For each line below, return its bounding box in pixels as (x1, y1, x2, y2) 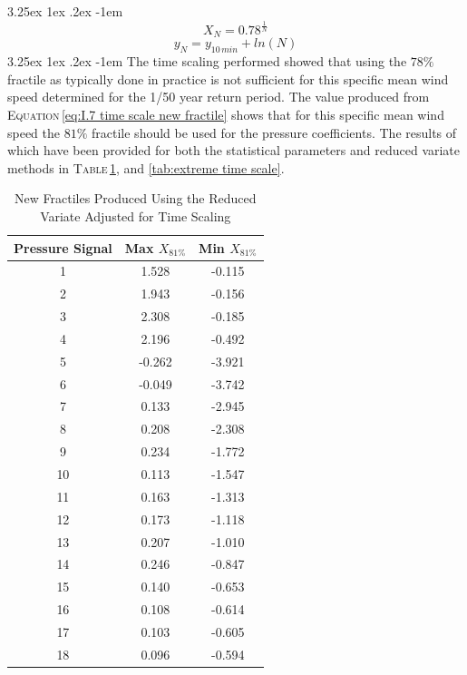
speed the (7, 122, 61, 142)
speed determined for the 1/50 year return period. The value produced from (7, 87, 430, 106)
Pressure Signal (14, 238, 112, 257)
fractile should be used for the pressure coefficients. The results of (92, 122, 457, 142)
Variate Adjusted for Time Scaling (40, 206, 231, 225)
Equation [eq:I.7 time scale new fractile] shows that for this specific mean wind (7, 104, 444, 123)
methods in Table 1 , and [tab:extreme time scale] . (7, 158, 285, 177)
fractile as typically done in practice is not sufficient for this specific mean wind (7, 69, 449, 88)
